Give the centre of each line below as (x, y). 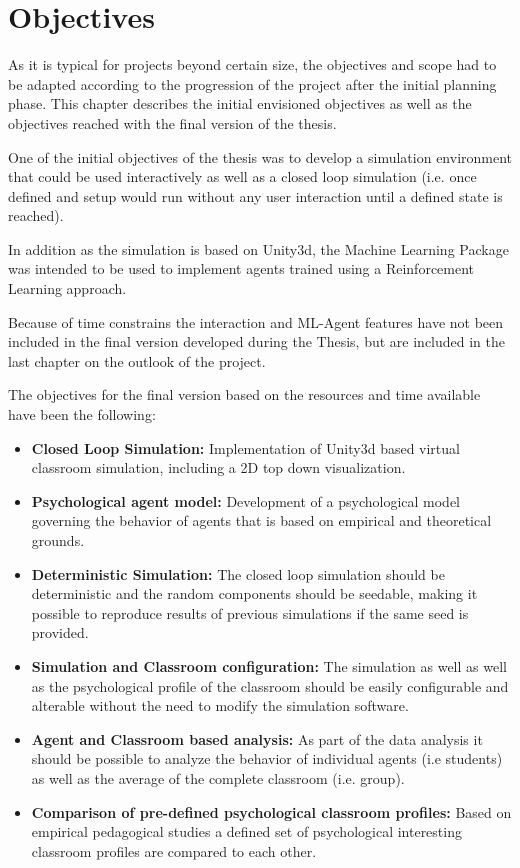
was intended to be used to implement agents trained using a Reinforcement (241, 268)
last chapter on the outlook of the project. (137, 360)
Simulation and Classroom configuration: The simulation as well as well (269, 665)
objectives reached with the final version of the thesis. (172, 122)
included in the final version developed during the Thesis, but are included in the (257, 341)
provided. (60, 632)
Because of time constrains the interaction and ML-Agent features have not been (256, 321)
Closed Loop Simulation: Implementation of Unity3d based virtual (245, 447)
